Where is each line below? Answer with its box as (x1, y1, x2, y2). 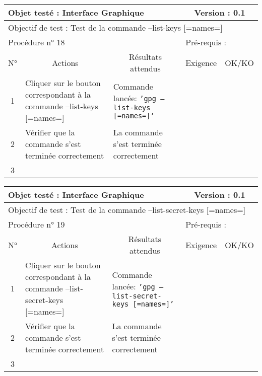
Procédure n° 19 (8, 218, 65, 230)
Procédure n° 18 (8, 36, 65, 48)
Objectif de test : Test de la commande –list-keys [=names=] (8, 22, 223, 33)
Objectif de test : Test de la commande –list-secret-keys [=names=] (8, 204, 246, 215)
